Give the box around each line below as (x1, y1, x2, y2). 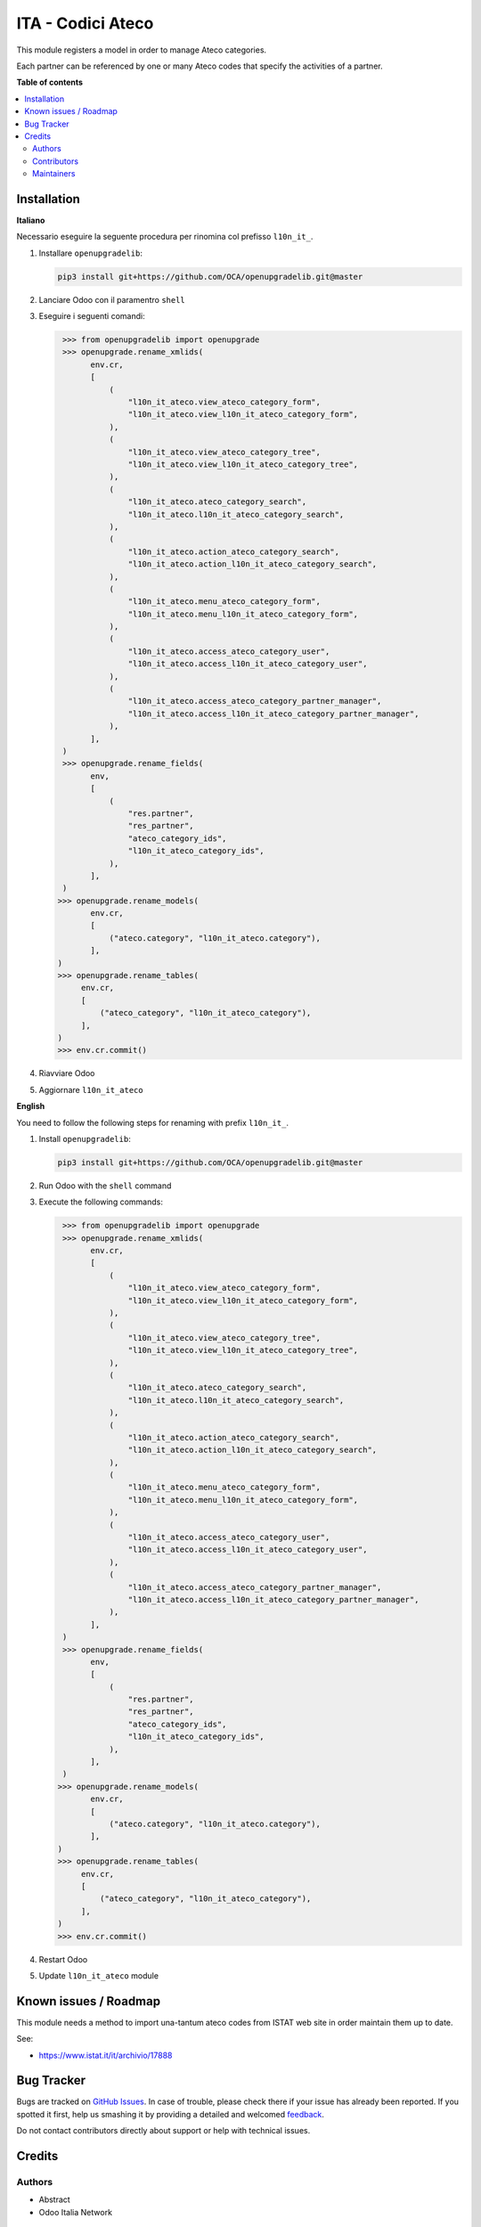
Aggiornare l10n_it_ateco (38, 1084, 143, 1095)
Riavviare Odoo (38, 1068, 95, 1079)
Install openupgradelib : (38, 1133, 131, 1144)
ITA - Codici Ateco (16, 13, 154, 33)
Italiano (16, 215, 45, 225)
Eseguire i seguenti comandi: (38, 311, 146, 322)
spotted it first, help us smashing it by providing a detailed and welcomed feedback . (16, 2109, 325, 2119)
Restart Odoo (38, 1954, 88, 1964)
